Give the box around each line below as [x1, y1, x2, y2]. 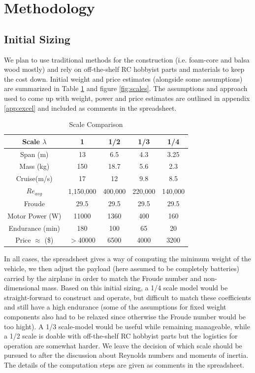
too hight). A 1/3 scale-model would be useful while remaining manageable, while [4, 321, 250, 331]
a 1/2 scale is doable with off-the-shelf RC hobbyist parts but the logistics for [4, 331, 238, 341]
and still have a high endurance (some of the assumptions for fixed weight [4, 302, 226, 312]
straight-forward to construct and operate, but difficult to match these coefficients [4, 292, 251, 302]
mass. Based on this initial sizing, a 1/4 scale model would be [42, 282, 228, 293]
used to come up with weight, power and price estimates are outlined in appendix [4, 93, 250, 103]
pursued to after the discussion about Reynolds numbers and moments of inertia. [4, 350, 249, 360]
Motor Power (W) [7, 210, 62, 220]
